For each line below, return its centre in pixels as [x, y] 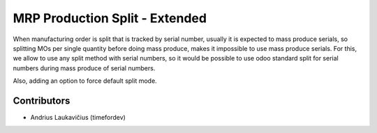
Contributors [42, 101]
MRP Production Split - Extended [110, 18]
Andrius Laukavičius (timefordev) [78, 118]
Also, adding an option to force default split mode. [85, 81]
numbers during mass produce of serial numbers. [84, 68]
